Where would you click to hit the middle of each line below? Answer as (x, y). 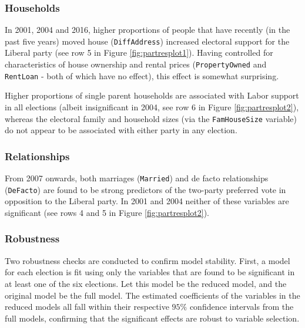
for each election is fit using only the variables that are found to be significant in (150, 272)
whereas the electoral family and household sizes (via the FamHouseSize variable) (151, 118)
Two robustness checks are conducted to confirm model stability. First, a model (148, 260)
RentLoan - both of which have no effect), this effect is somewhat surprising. (142, 75)
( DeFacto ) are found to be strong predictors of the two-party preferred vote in (145, 189)
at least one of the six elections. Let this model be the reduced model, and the (146, 283)
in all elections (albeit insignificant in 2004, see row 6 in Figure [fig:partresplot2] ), (152, 106)
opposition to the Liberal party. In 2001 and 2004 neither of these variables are (147, 201)
